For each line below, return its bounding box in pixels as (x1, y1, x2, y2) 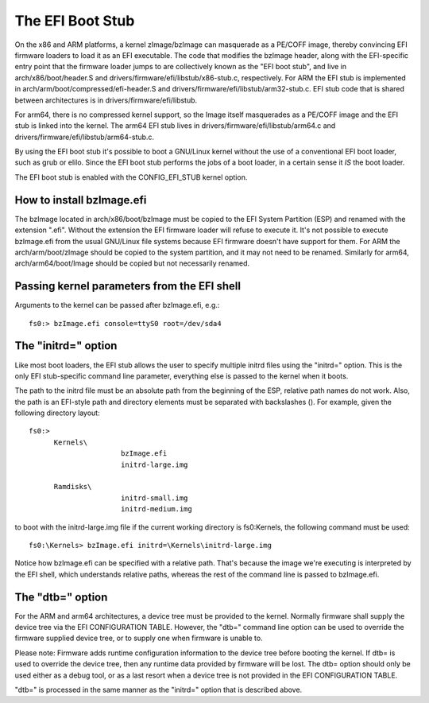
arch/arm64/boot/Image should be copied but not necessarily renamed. (14, 258, 250, 268)
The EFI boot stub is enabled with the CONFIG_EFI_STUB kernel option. (14, 172, 248, 182)
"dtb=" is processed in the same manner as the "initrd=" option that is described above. (14, 685, 303, 695)
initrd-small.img (120, 493, 188, 503)
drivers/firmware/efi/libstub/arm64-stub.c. (14, 132, 155, 142)
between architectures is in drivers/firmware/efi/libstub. (14, 95, 198, 105)
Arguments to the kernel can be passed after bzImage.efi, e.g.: (14, 301, 220, 310)
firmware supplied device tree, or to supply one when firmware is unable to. (14, 633, 263, 643)
